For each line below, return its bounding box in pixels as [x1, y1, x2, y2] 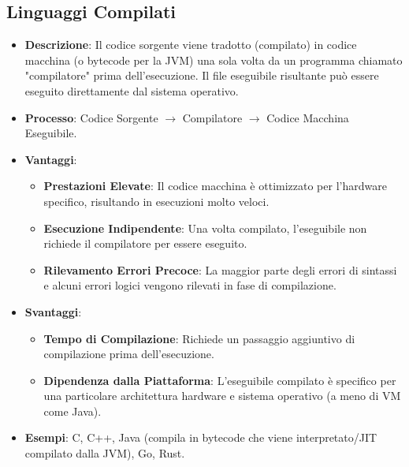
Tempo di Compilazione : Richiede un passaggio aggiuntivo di [43, 330, 355, 346]
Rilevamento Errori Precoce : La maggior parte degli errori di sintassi [43, 261, 397, 278]
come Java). [43, 402, 102, 419]
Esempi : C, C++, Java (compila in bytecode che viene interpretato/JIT [24, 429, 377, 446]
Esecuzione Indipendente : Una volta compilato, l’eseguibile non [43, 219, 367, 236]
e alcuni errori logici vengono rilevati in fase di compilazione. [43, 277, 336, 293]
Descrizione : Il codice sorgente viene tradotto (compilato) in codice [24, 36, 357, 53]
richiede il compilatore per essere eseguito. [43, 235, 247, 252]
